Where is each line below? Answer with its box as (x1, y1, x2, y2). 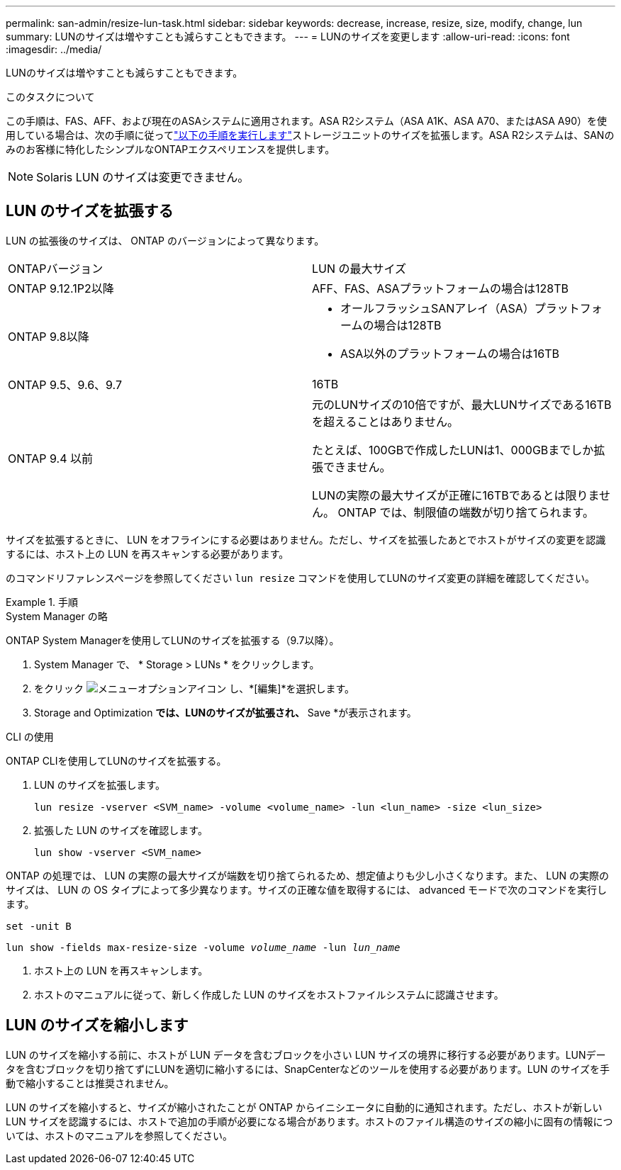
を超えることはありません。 (312, 414, 459, 429)
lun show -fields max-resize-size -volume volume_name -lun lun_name (6, 941, 401, 953)
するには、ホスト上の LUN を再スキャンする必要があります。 (6, 547, 289, 560)
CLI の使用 (6, 730, 54, 743)
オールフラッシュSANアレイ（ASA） (340, 300, 535, 315)
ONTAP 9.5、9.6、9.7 (8, 377, 123, 392)
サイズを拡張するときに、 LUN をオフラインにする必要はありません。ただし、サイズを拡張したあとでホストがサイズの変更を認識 (6, 533, 606, 546)
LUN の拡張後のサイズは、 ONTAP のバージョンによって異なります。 (6, 234, 325, 247)
